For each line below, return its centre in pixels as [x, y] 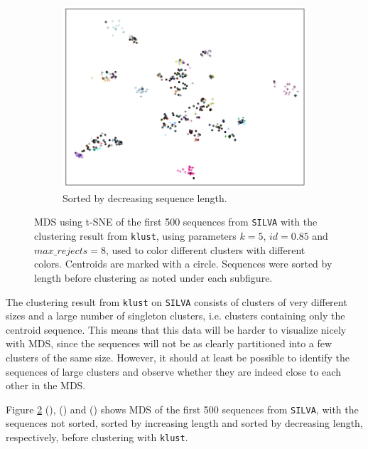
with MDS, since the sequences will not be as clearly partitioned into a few [169, 343]
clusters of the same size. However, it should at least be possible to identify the [178, 357]
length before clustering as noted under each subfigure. [153, 277]
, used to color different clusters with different [205, 249]
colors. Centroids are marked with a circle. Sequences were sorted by [183, 264]
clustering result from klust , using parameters [135, 236]
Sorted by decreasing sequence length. [145, 197]
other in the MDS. [46, 385]
